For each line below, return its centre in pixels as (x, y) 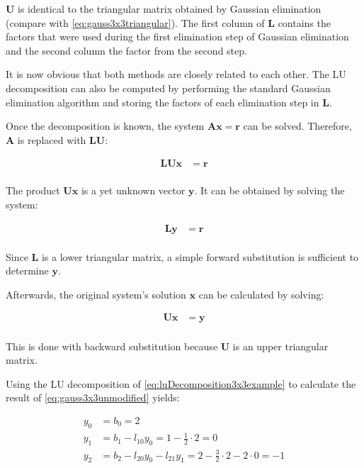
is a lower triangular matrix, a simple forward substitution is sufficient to (200, 256)
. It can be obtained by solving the (269, 190)
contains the (304, 22)
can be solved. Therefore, (297, 126)
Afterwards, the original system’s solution (96, 294)
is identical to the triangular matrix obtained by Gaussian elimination (170, 9)
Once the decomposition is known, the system (105, 126)
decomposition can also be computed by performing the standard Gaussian (168, 88)
